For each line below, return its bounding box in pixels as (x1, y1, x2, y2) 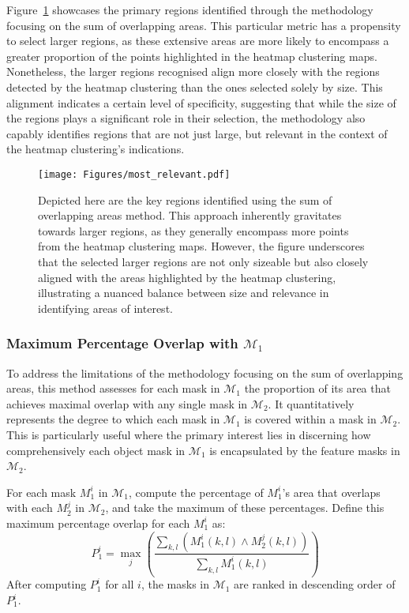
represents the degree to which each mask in (6, 411, 220, 427)
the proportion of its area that (244, 380, 391, 397)
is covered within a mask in (244, 411, 377, 427)
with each (6, 499, 53, 516)
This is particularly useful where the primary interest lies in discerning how (6, 426, 371, 442)
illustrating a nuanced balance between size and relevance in (38, 284, 329, 301)
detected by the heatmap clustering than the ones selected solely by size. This (6, 78, 383, 95)
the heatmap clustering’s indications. (6, 141, 185, 157)
